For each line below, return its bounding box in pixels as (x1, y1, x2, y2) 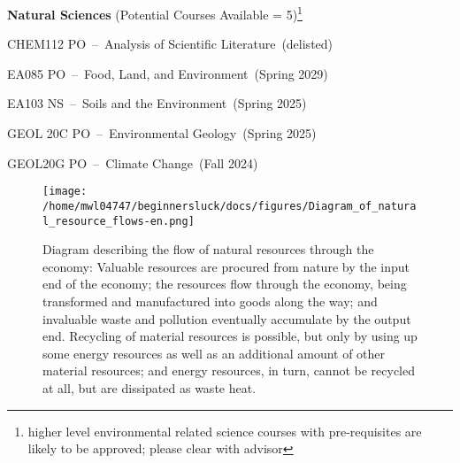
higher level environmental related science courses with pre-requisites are (27, 421, 422, 440)
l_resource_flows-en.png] (42, 214, 195, 228)
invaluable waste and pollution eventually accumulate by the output (42, 309, 411, 328)
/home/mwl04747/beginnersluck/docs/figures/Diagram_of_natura (42, 199, 417, 212)
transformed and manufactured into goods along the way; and (42, 291, 378, 310)
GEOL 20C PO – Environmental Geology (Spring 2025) (7, 124, 317, 143)
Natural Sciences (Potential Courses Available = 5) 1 (7, 3, 303, 23)
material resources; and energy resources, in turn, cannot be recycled (42, 361, 415, 380)
